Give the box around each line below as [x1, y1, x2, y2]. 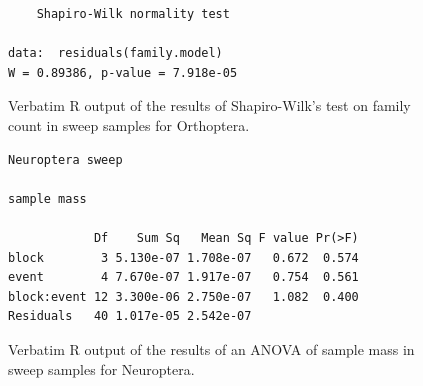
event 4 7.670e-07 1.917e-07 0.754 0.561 [8, 270, 359, 285]
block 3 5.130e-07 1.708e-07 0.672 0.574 [8, 250, 359, 265]
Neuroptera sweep [8, 152, 123, 167]
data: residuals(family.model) [8, 46, 223, 61]
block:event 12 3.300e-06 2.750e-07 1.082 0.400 [8, 289, 359, 304]
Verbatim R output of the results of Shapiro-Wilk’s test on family [8, 95, 411, 116]
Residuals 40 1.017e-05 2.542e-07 [8, 309, 252, 324]
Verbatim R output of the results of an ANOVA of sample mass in [8, 338, 415, 359]
